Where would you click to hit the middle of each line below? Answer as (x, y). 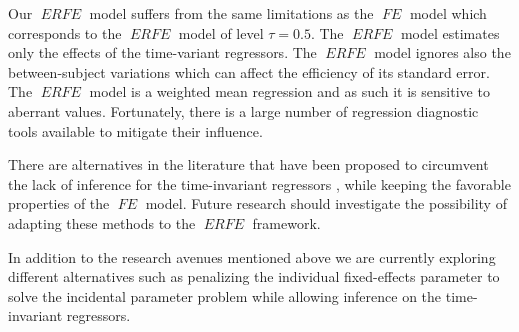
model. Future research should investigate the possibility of (326, 203)
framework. (286, 222)
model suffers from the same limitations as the (231, 13)
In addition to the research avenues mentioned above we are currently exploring (252, 256)
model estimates (450, 32)
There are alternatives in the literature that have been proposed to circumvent (248, 164)
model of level (221, 32)
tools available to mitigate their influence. (135, 130)
